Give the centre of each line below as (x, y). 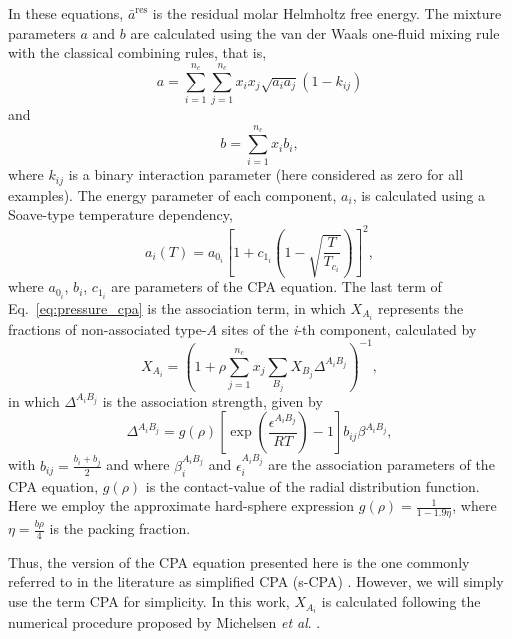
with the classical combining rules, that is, (137, 52)
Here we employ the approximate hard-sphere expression (181, 505)
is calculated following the (401, 601)
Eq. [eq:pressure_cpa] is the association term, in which (177, 307)
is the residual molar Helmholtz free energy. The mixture (327, 13)
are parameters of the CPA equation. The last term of (276, 286)
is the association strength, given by (212, 400)
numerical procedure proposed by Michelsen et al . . (164, 622)
